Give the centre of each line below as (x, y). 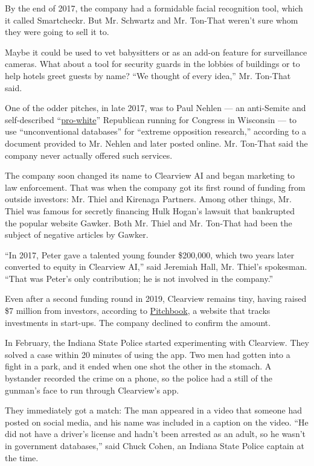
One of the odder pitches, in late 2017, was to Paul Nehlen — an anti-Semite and (155, 108)
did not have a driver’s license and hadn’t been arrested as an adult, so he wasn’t (155, 434)
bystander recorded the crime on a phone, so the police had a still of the (139, 378)
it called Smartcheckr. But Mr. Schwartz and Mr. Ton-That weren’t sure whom (152, 20)
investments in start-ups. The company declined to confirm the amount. (138, 322)
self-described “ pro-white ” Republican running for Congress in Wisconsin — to (151, 119)
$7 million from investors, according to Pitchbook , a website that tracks (138, 311)
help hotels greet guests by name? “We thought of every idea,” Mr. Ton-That (148, 75)
